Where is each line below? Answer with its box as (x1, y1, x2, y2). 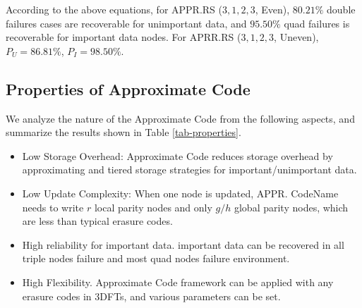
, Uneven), (274, 30, 319, 44)
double (327, 2, 356, 16)
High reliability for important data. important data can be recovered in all (22, 237, 344, 252)
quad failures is (284, 16, 350, 30)
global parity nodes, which (234, 199, 349, 214)
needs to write (22, 199, 84, 214)
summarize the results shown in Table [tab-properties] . (6, 125, 241, 140)
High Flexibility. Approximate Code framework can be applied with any (22, 274, 334, 289)
